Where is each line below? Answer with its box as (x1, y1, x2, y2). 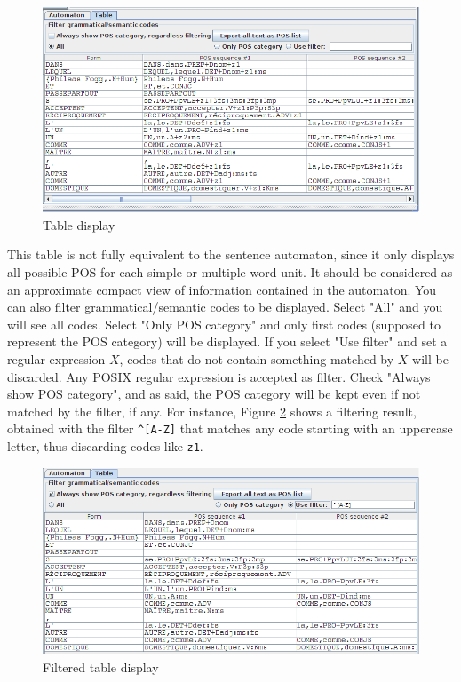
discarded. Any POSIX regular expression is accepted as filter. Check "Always (7, 367, 431, 385)
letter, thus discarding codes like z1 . (7, 437, 203, 456)
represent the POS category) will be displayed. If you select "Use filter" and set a (7, 332, 448, 351)
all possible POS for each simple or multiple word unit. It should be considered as (7, 263, 453, 282)
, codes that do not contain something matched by (119, 350, 394, 369)
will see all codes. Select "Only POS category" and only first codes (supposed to (7, 314, 441, 333)
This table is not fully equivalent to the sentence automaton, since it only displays (7, 245, 455, 264)
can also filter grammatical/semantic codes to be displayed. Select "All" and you (7, 297, 443, 316)
